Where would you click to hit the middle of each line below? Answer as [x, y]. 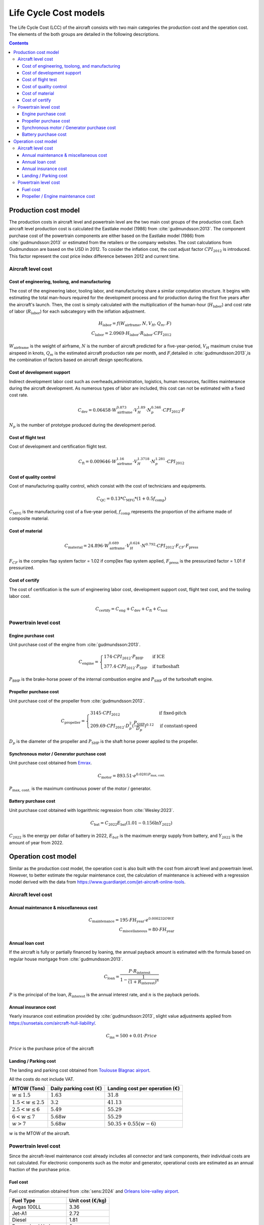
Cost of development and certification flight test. [58, 446]
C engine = [88, 662]
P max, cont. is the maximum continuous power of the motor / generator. [80, 789]
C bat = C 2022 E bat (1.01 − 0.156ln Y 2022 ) [132, 823]
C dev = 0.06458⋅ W [97, 411]
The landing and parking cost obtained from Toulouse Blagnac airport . [80, 1070]
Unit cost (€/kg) [88, 1200]
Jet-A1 [19, 1214]
